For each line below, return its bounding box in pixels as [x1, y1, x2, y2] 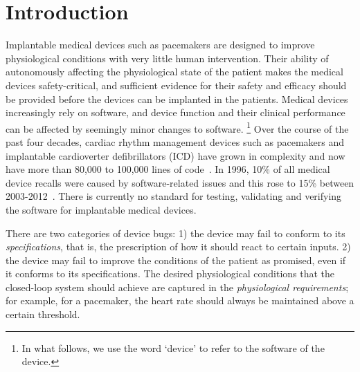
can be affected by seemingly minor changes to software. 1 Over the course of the [6, 119, 349, 136]
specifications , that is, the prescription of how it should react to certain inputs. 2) [6, 239, 351, 254]
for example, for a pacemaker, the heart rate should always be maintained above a [6, 293, 354, 308]
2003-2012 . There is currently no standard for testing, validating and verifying [6, 189, 342, 203]
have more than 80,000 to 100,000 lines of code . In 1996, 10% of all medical [6, 162, 330, 176]
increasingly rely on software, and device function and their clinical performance [6, 105, 345, 120]
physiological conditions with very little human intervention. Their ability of [6, 50, 329, 65]
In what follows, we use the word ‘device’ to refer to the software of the [21, 340, 325, 355]
